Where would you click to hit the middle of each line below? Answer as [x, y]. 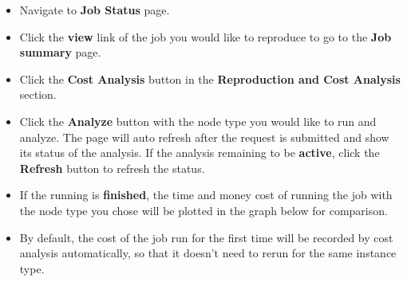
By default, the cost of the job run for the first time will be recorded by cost [206, 237]
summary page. [60, 52]
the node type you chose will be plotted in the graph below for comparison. [203, 210]
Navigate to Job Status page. [95, 10]
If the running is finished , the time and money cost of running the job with [206, 195]
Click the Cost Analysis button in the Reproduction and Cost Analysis [210, 78]
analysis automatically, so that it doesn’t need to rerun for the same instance [208, 253]
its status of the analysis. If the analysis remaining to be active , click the [200, 153]
